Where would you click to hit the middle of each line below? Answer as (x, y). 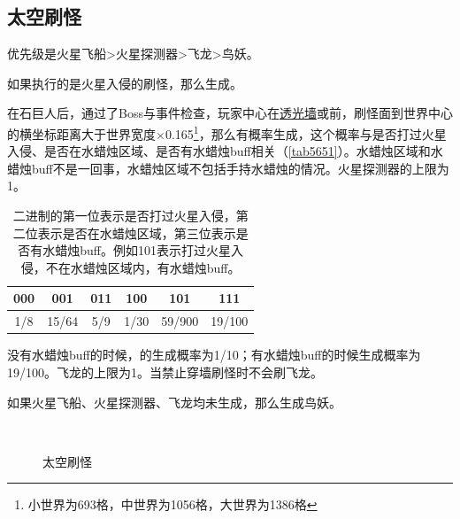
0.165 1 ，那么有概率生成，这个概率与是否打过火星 (306, 132)
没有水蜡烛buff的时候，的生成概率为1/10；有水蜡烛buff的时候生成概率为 (214, 355)
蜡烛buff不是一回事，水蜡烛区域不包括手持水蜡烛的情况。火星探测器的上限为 (228, 168)
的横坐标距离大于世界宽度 (81, 133)
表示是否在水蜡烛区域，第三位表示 (137, 232)
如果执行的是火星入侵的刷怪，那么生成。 (125, 83)
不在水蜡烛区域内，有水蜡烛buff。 (143, 267)
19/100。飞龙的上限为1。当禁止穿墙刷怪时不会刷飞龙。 (165, 372)
